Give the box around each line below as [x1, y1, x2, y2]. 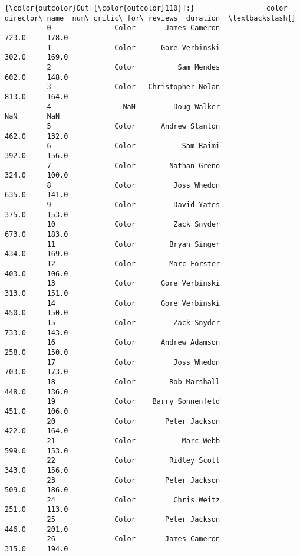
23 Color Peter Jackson [47, 476, 220, 485]
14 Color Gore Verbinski [47, 299, 220, 308]
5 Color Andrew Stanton [47, 122, 220, 130]
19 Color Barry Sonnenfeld [47, 397, 220, 406]
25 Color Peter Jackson [47, 515, 220, 524]
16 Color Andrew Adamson [47, 338, 220, 347]
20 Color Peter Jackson [47, 417, 220, 426]
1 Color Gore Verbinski [47, 43, 220, 52]
